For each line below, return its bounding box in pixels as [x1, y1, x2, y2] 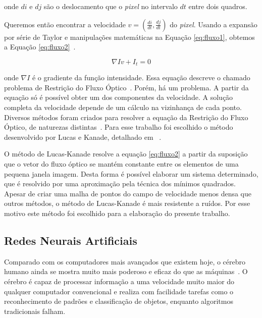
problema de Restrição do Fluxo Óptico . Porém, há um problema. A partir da [4, 82, 249, 92]
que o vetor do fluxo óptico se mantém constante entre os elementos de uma [4, 158, 239, 169]
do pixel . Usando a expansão [170, 19, 257, 29]
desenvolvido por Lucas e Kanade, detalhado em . [4, 131, 162, 142]
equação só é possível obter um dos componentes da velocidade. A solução [4, 92, 233, 102]
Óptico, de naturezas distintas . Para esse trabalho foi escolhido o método [4, 122, 233, 132]
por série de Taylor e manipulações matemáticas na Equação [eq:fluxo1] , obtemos [4, 31, 255, 42]
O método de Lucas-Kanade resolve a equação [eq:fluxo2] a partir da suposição [4, 148, 248, 159]
